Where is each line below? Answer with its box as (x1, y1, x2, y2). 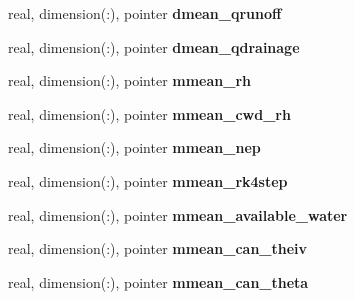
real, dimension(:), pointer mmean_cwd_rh (8, 103, 291, 124)
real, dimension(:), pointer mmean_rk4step (8, 170, 288, 191)
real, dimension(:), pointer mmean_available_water (8, 204, 348, 225)
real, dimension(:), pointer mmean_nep (8, 137, 261, 158)
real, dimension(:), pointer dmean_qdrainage (8, 36, 300, 57)
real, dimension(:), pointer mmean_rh (8, 70, 252, 91)
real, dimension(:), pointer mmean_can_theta (8, 271, 309, 292)
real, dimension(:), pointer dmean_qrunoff (8, 3, 282, 23)
